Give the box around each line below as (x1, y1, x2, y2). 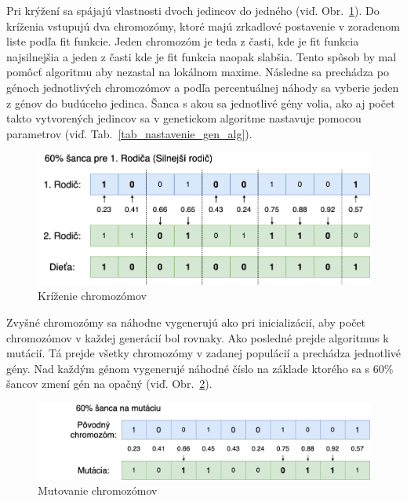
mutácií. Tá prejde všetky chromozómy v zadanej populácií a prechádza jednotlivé (6, 345, 402, 361)
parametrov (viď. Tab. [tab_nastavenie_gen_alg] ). (6, 125, 253, 141)
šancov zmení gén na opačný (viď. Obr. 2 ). (6, 375, 213, 392)
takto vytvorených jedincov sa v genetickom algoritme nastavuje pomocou (6, 110, 362, 126)
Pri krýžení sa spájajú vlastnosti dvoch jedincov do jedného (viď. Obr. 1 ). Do (6, 2, 380, 18)
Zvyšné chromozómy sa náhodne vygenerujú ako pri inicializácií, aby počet (6, 314, 366, 331)
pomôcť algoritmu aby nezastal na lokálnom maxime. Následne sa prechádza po (6, 64, 389, 80)
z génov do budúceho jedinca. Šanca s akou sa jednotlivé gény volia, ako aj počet (6, 94, 395, 111)
